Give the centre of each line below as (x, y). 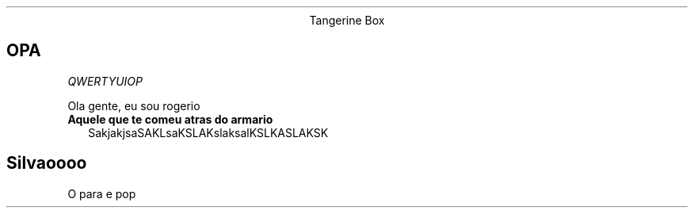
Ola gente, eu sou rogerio (134, 105)
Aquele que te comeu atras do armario (170, 119)
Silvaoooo (47, 163)
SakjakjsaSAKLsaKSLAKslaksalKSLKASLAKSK (208, 132)
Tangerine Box (347, 20)
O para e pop (102, 193)
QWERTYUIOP (105, 81)
